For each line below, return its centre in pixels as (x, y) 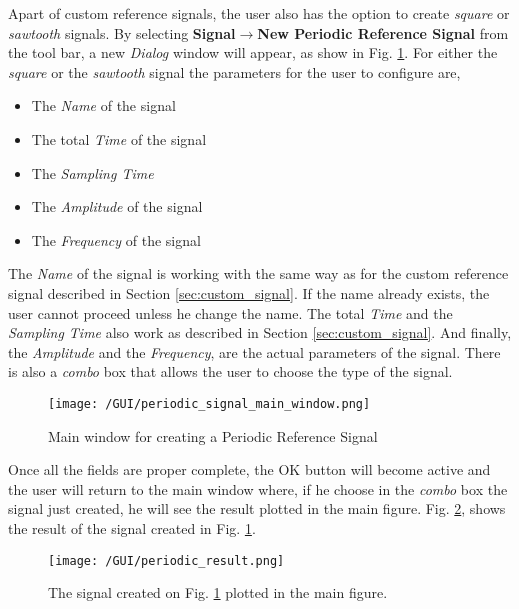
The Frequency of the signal (116, 239)
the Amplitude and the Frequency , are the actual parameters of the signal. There (254, 351)
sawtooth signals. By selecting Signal (122, 32)
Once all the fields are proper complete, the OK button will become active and (249, 469)
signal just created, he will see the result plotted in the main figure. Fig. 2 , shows (257, 508)
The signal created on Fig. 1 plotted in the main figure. (218, 592)
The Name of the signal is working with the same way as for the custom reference (258, 273)
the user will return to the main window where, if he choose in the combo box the (258, 488)
